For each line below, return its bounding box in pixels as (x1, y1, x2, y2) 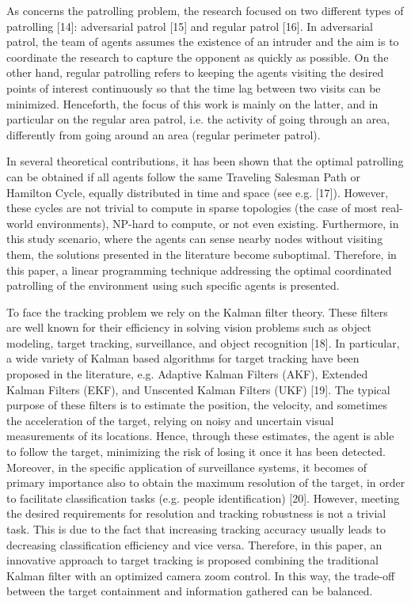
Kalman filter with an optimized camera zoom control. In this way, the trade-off (6, 567, 395, 583)
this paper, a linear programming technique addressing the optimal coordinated (6, 261, 392, 278)
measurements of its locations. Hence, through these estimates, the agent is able (6, 427, 394, 444)
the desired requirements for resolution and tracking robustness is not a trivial (6, 505, 386, 522)
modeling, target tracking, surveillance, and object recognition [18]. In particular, (6, 334, 400, 351)
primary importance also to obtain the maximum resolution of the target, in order (6, 474, 405, 491)
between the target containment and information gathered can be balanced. (6, 583, 373, 599)
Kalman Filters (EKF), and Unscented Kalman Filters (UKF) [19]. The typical (6, 381, 390, 397)
